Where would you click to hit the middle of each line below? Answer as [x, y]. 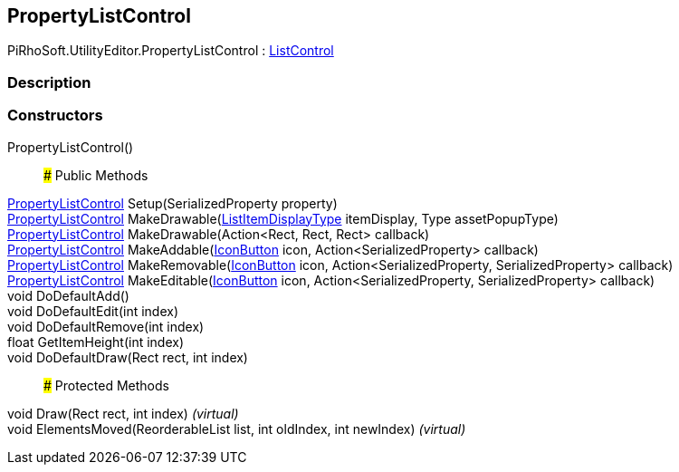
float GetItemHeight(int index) [96, 342]
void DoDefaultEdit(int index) [93, 311]
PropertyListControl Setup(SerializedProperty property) [172, 203]
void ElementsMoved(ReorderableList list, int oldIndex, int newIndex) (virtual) [237, 429]
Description [49, 82]
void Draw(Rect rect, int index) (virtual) [123, 413]
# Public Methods [96, 175]
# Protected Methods [106, 385]
